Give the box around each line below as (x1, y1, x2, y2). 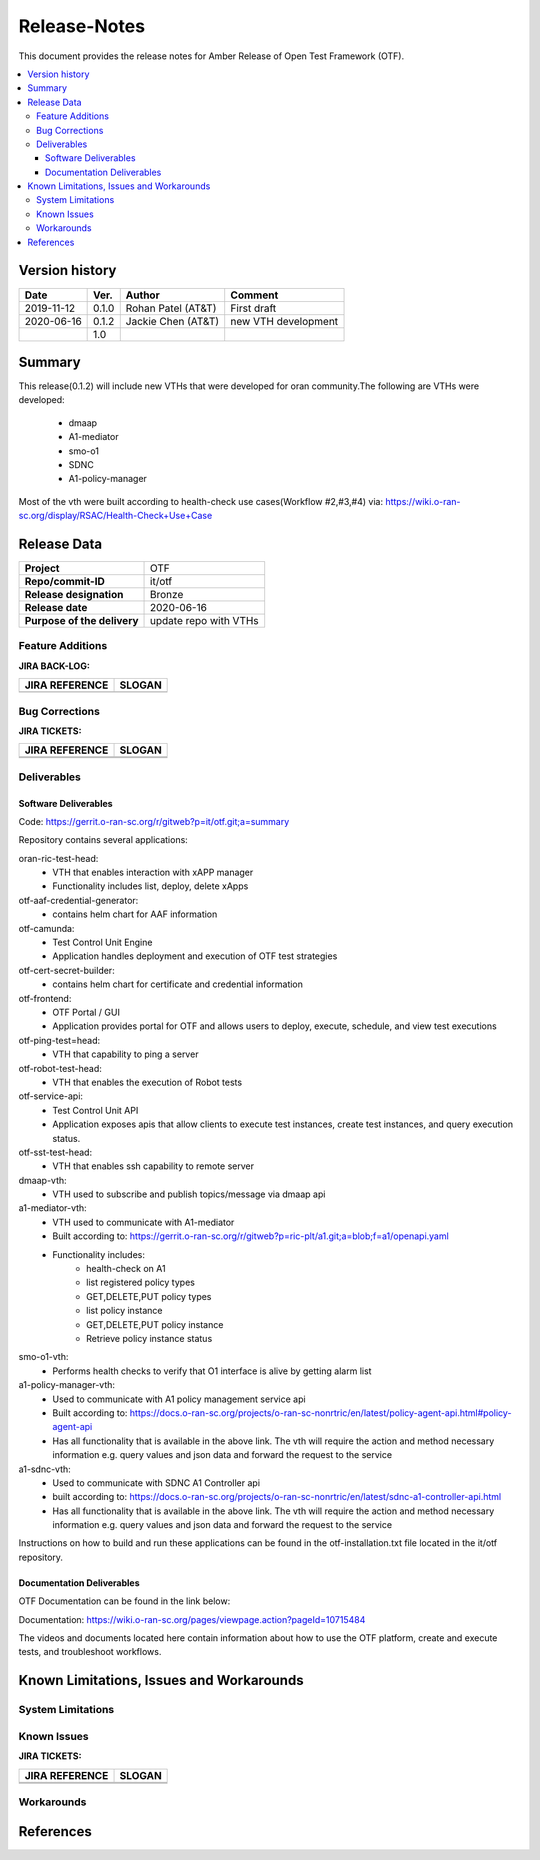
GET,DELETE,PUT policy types (86, 1290, 212, 1302)
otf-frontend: (18, 992, 72, 1004)
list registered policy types (86, 1276, 195, 1289)
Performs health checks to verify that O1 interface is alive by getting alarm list (52, 1365, 372, 1377)
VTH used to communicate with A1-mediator (52, 1216, 235, 1228)
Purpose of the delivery (24, 614, 139, 628)
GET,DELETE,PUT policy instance (86, 1318, 224, 1330)
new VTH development (230, 314, 339, 328)
